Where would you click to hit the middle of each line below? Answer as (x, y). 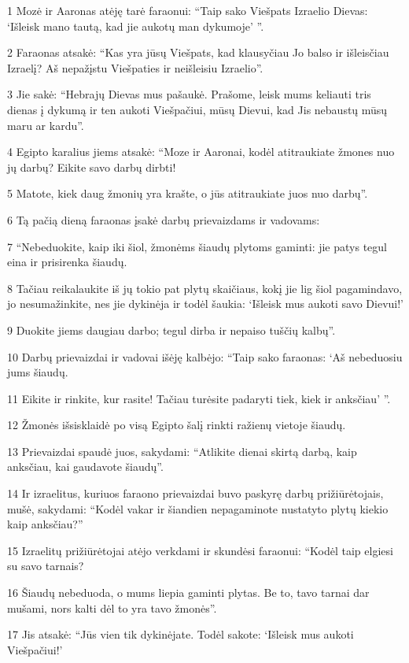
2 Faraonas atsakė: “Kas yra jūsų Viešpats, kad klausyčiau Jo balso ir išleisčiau (198, 52)
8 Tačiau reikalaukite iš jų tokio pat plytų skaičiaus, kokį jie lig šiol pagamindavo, (205, 288)
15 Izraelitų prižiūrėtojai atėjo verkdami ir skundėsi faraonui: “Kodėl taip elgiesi (200, 550)
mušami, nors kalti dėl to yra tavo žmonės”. (112, 607)
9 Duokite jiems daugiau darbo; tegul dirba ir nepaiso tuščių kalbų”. (171, 330)
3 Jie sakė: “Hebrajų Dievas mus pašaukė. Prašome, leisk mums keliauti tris (189, 94)
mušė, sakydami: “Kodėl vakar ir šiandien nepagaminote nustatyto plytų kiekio (198, 508)
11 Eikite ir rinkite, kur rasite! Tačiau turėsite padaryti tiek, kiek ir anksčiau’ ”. (199, 398)
